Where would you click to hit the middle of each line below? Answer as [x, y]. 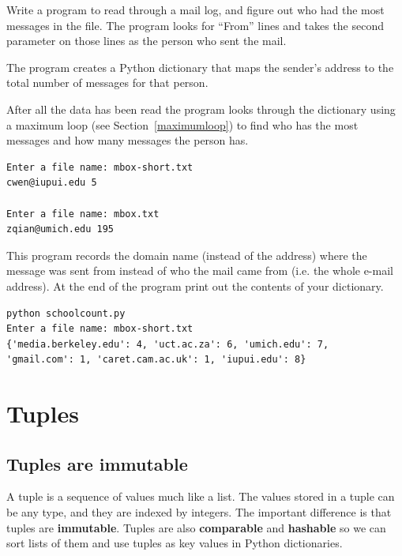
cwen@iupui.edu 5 [52, 183]
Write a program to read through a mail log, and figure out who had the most [195, 9]
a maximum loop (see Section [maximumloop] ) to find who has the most [182, 124]
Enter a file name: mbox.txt [83, 214]
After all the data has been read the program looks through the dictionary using [201, 109]
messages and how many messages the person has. [128, 140]
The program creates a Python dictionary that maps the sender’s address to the [200, 67]
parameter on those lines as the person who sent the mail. [147, 41]
